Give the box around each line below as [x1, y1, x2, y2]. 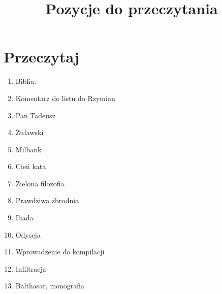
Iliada [15, 212, 34, 223]
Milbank [15, 144, 42, 154]
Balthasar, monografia [15, 280, 85, 291]
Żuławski [15, 127, 44, 138]
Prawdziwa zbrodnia [15, 195, 79, 206]
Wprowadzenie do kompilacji [15, 246, 105, 257]
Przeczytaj [4, 46, 79, 67]
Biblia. [15, 76, 37, 86]
